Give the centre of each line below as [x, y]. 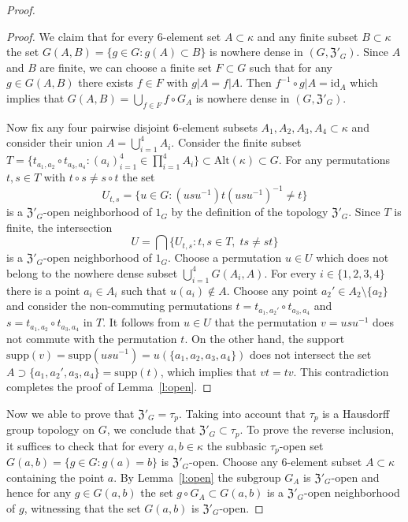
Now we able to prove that [70, 413]
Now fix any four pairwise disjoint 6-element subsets [132, 127]
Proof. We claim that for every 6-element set [114, 36]
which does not [352, 257]
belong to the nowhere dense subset [92, 272]
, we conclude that [151, 429]
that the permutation [266, 322]
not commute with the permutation [92, 338]
